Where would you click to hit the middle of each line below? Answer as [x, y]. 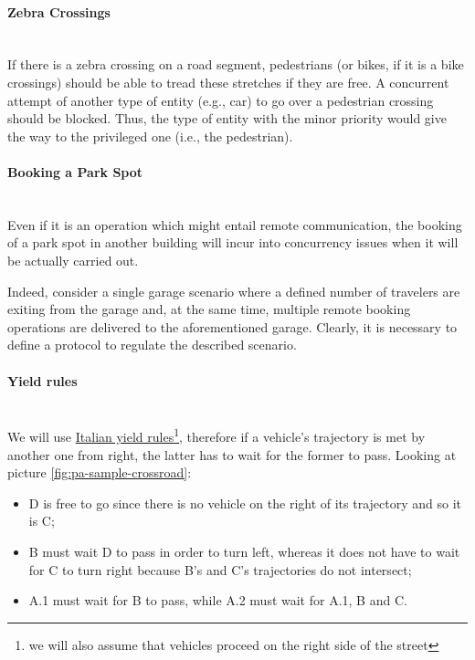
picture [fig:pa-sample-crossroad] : [100, 472]
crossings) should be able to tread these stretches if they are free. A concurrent [228, 82]
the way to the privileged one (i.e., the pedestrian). [150, 136]
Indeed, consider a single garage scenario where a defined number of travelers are [234, 291]
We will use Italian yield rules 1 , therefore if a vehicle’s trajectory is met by [216, 435]
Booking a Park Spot [75, 171]
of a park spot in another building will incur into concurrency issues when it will [233, 242]
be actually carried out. [73, 260]
